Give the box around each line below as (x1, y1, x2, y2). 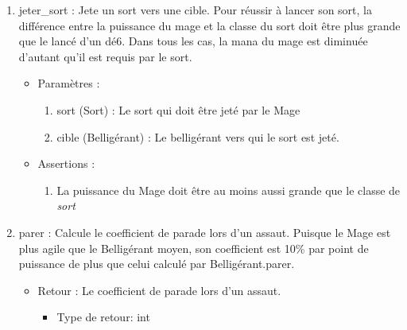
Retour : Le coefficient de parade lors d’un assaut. (37, 281, 281, 298)
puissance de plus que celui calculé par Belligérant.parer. (18, 255, 295, 272)
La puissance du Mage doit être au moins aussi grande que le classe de (56, 181, 401, 198)
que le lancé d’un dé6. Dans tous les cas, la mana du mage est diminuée (18, 33, 368, 49)
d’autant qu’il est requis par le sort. (18, 48, 192, 64)
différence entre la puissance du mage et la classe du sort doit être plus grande (18, 17, 401, 33)
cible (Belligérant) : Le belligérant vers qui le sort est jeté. (56, 128, 339, 145)
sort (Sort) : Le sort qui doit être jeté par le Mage (56, 101, 300, 118)
